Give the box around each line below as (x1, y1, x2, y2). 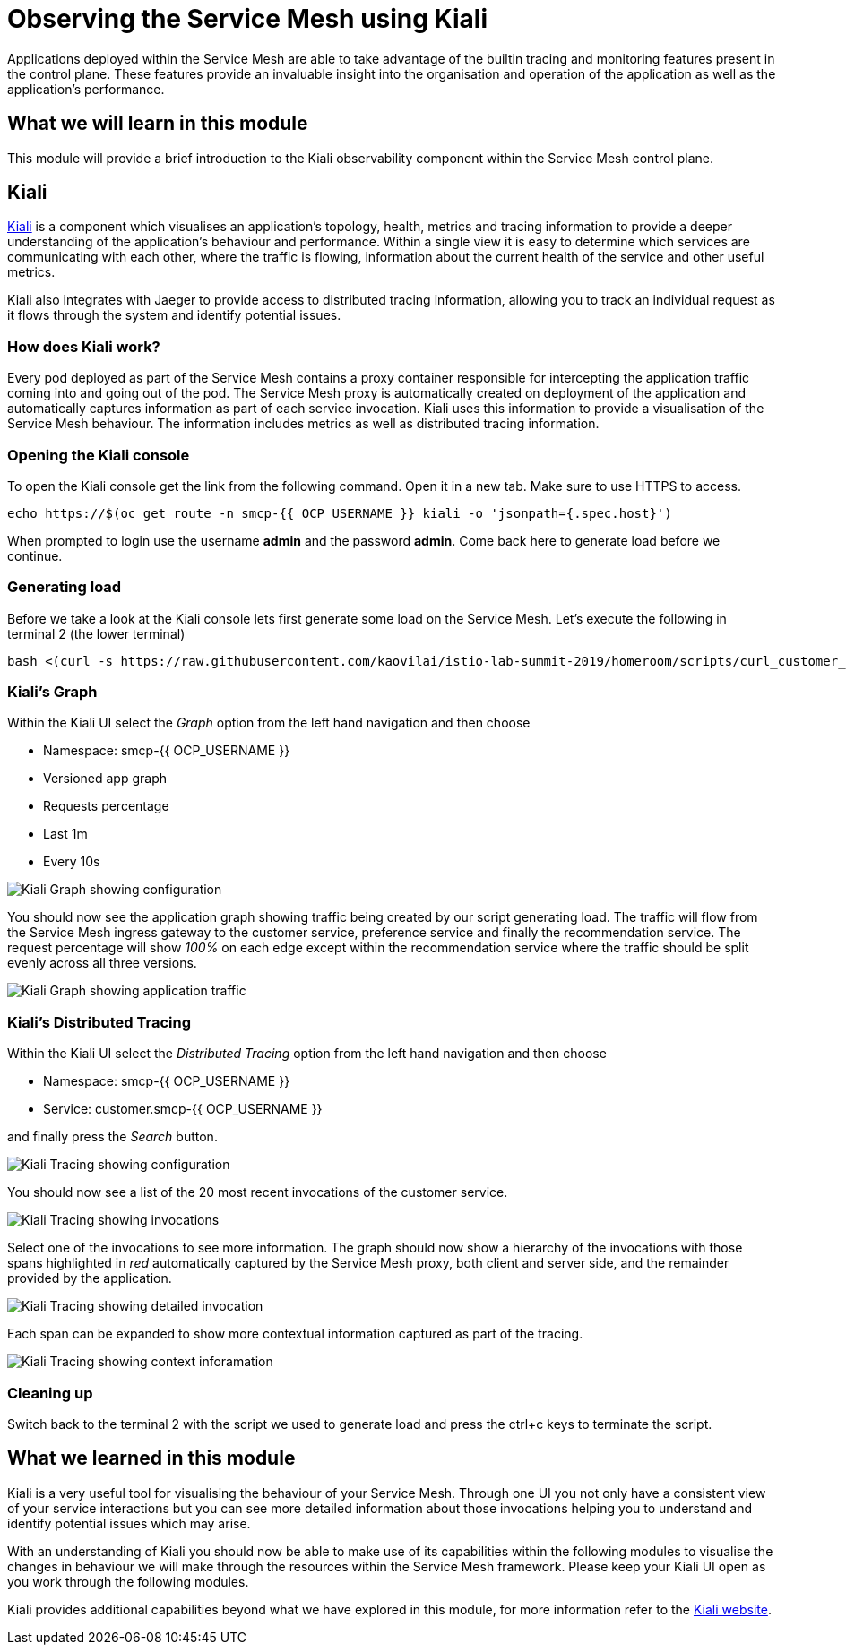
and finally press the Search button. (7, 1129, 218, 1145)
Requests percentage (43, 798, 169, 814)
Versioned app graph (43, 770, 168, 787)
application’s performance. (7, 81, 165, 97)
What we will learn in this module (7, 112, 308, 135)
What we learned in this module (7, 1447, 296, 1470)
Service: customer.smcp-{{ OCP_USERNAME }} (43, 1101, 323, 1117)
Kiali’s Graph (7, 683, 98, 701)
